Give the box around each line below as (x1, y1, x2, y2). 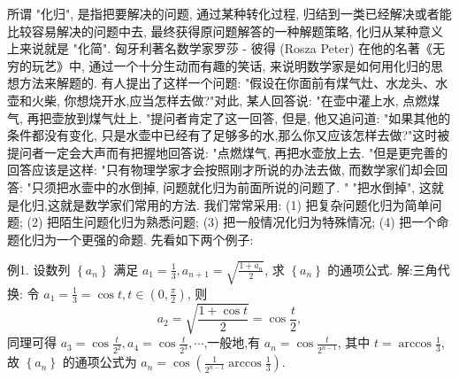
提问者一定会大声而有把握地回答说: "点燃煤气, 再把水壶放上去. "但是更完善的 (7, 143, 448, 161)
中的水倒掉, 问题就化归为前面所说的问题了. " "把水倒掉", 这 (93, 177, 432, 196)
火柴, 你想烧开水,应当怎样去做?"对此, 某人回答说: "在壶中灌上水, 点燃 (31, 90, 428, 109)
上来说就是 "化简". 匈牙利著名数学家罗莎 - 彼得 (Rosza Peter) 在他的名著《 (7, 39, 433, 58)
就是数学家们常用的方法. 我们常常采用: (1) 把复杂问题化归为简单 (59, 195, 430, 213)
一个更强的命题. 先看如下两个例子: (56, 229, 254, 248)
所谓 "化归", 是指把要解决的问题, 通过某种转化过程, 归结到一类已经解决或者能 (7, 4, 452, 22)
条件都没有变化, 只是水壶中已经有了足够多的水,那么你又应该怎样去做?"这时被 (7, 126, 450, 144)
